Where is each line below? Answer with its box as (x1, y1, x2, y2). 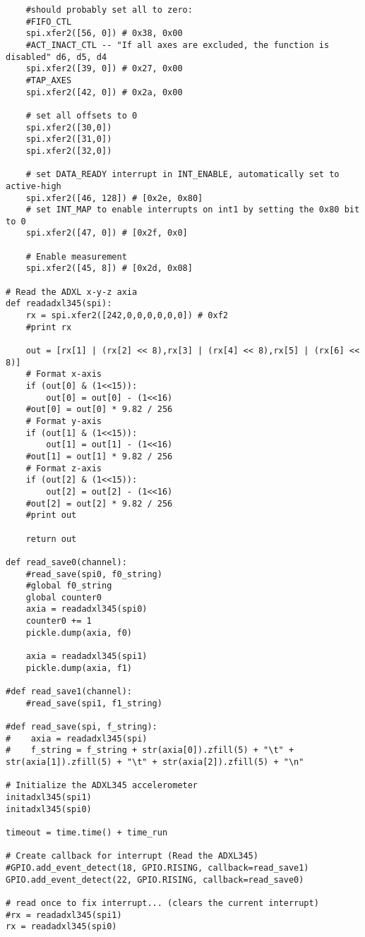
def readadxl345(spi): (6, 298, 112, 309)
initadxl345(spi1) (6, 792, 92, 802)
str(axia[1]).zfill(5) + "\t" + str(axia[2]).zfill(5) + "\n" (6, 757, 304, 767)
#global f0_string (25, 581, 112, 591)
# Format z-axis (25, 463, 102, 473)
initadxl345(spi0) (6, 804, 92, 814)
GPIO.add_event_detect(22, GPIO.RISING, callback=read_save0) (6, 874, 304, 885)
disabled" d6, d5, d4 (6, 52, 107, 62)
